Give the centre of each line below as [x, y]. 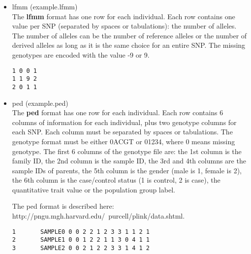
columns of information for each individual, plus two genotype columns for [124, 122]
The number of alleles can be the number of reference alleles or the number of [129, 35]
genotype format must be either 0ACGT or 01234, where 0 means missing [124, 141]
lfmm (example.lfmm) [45, 6]
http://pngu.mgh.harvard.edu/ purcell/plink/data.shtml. [98, 216]
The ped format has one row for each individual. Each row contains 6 [118, 112]
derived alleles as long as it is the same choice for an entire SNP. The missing [129, 45]
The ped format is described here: [63, 206]
